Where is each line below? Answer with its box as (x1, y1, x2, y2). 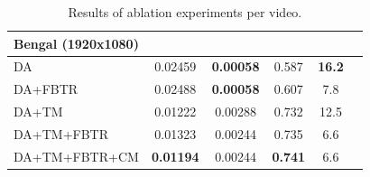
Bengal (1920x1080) (14, 33, 139, 52)
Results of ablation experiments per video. (68, 3, 302, 21)
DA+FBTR (14, 79, 79, 98)
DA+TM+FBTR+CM (14, 146, 139, 165)
